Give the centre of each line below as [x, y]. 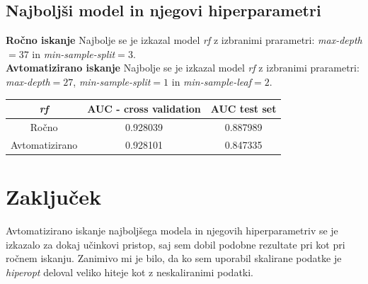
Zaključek [54, 197]
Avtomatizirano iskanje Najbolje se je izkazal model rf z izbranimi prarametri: [183, 68]
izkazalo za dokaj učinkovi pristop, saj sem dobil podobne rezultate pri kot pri [176, 244]
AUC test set [243, 109]
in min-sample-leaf [212, 81]
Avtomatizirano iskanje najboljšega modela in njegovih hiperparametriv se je [172, 230]
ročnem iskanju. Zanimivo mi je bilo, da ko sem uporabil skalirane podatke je [174, 258]
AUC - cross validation [144, 109]
